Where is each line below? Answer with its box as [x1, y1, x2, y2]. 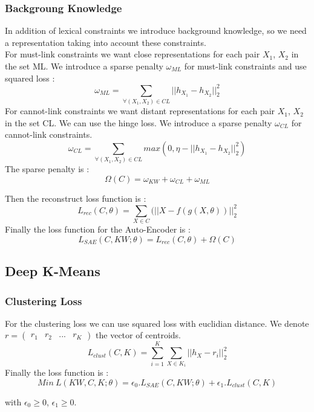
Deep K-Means [5, 262, 100, 280]
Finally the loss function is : [5, 366, 109, 379]
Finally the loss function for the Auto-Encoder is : [5, 223, 191, 236]
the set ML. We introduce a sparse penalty [5, 60, 163, 72]
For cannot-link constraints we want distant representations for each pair [5, 105, 275, 117]
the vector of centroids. [96, 329, 181, 341]
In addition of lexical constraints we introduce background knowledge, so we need [5, 24, 307, 37]
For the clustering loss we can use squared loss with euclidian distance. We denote [5, 317, 309, 329]
